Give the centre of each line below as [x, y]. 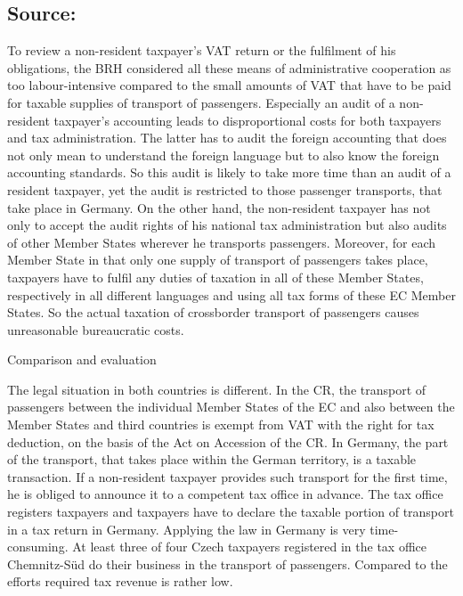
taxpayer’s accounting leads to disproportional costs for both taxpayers [248, 120]
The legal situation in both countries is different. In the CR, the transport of [217, 389]
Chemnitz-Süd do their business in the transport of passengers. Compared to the [227, 563]
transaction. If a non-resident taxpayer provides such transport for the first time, [227, 476]
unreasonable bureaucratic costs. [96, 329]
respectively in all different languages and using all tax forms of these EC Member [231, 294]
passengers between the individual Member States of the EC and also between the [231, 407]
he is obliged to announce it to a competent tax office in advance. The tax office [225, 494]
